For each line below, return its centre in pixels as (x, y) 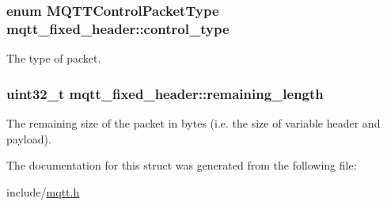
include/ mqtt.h (43, 191)
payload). (29, 138)
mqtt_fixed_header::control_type (118, 28)
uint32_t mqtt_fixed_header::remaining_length (165, 93)
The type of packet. (54, 58)
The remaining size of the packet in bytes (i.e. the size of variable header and (193, 122)
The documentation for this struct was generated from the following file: (182, 165)
